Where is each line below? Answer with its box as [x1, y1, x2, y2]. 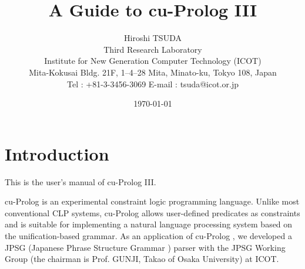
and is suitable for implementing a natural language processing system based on [5, 218, 293, 230]
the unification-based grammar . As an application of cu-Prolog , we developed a [5, 230, 292, 241]
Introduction [5, 141, 109, 165]
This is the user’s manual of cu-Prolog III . [5, 175, 156, 188]
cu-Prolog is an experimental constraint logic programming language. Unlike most [5, 195, 300, 207]
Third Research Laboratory [103, 43, 202, 55]
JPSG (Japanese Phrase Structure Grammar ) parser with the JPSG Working [5, 241, 286, 253]
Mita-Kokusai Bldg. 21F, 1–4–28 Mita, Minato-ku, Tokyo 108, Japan [29, 66, 277, 78]
